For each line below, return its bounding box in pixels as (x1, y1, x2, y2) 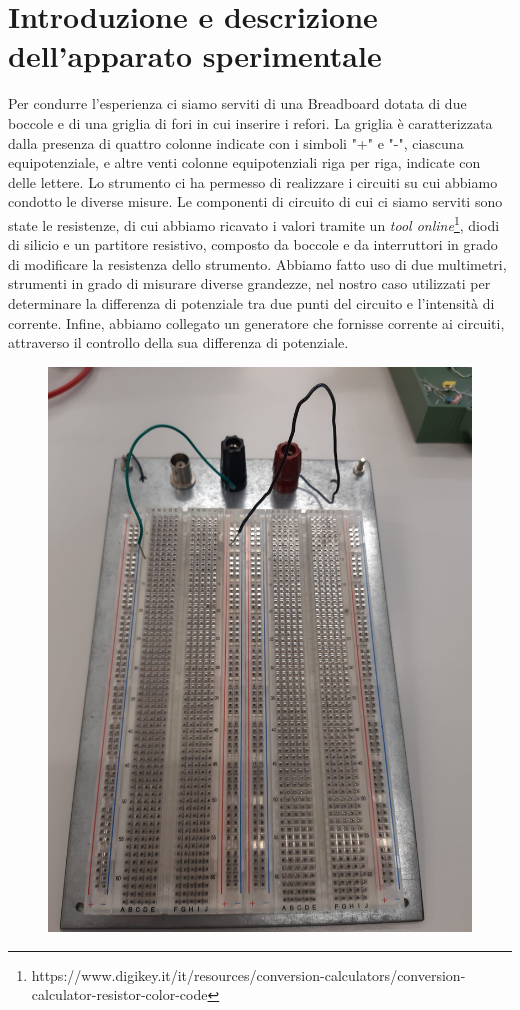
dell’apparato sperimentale (8, 35, 382, 76)
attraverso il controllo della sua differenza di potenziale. (8, 332, 349, 353)
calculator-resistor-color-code (31, 984, 208, 1005)
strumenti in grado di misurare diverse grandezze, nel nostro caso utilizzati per (8, 273, 491, 294)
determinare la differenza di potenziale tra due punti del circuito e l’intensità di (8, 292, 495, 313)
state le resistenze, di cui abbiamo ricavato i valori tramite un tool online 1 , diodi (8, 211, 500, 235)
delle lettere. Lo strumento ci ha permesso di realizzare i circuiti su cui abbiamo (8, 171, 498, 192)
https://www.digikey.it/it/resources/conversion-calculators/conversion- (31, 964, 466, 985)
